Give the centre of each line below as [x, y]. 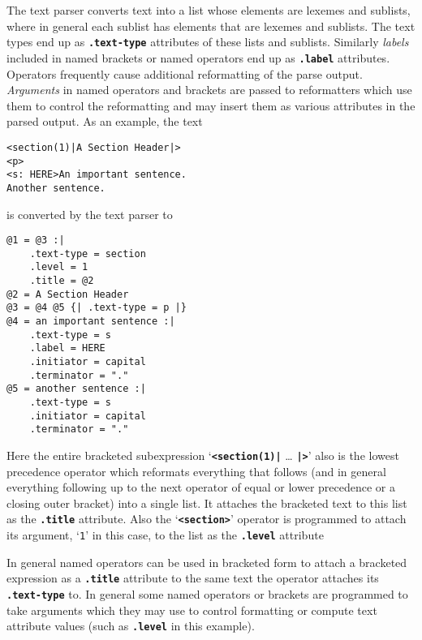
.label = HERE [67, 348]
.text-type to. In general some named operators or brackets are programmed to [207, 593]
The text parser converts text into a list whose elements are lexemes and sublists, [209, 10]
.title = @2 [62, 281]
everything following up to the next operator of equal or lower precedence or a [201, 487]
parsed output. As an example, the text [105, 121]
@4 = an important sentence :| [91, 322]
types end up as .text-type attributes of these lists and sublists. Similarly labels [208, 42]
